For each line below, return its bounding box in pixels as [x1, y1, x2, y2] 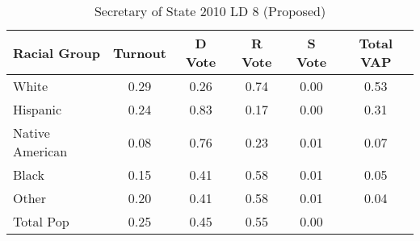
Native [13, 123, 50, 142]
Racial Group [13, 43, 100, 62]
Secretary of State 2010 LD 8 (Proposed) [94, 2, 326, 20]
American [13, 142, 68, 160]
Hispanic [13, 100, 62, 118]
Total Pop [13, 212, 69, 231]
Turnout [113, 43, 166, 62]
